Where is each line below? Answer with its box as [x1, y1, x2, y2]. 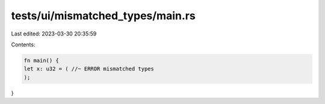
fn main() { [23, 57, 60, 64]
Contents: [11, 41, 36, 48]
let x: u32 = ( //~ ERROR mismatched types [23, 66, 155, 72]
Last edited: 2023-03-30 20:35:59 [11, 30, 97, 37]
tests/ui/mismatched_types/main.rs [11, 9, 196, 22]
